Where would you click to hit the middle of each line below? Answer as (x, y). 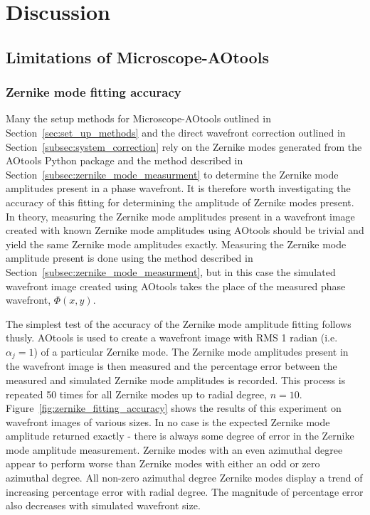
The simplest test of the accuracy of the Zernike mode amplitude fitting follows (179, 323)
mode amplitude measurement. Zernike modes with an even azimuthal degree (174, 449)
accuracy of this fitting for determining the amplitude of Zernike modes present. (180, 202)
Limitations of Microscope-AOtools (137, 57)
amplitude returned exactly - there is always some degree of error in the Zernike (180, 436)
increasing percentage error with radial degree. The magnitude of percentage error (185, 491)
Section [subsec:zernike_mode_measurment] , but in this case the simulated (171, 271)
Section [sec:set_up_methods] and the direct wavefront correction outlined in (176, 132)
